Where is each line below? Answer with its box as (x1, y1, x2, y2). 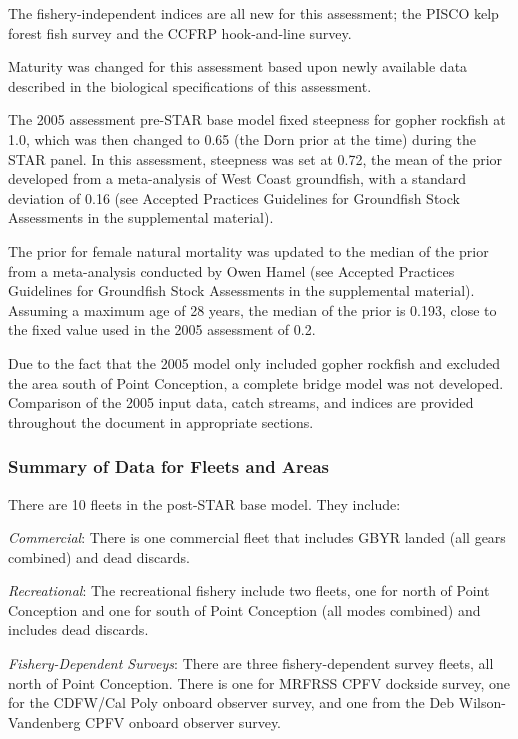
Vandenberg (8, 711, 81, 732)
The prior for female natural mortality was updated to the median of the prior (8, 240, 489, 261)
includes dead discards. (8, 619, 149, 640)
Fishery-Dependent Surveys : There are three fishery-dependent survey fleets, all (8, 653, 494, 674)
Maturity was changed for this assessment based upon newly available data (8, 56, 468, 77)
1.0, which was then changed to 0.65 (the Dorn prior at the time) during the (8, 128, 476, 149)
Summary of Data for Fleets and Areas (8, 454, 330, 479)
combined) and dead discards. (8, 546, 190, 567)
